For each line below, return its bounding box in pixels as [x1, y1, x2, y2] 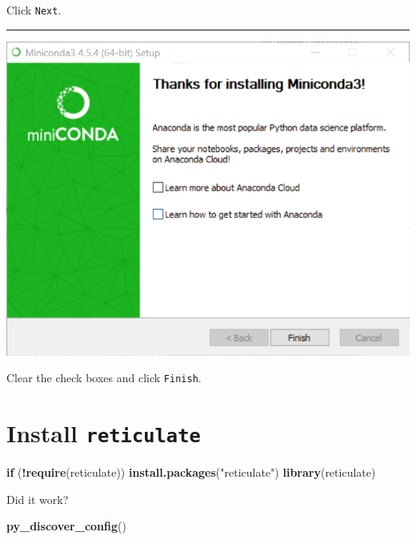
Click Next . [6, 2, 62, 18]
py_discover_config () [6, 518, 126, 534]
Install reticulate [6, 417, 201, 449]
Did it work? [6, 490, 69, 507]
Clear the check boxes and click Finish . [6, 369, 202, 386]
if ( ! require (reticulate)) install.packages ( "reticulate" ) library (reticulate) [6, 464, 376, 481]
